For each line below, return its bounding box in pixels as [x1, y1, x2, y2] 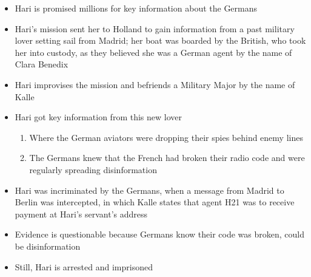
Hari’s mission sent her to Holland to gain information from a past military [15, 22, 295, 35]
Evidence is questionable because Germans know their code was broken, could [15, 228, 304, 241]
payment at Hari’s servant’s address [15, 207, 148, 220]
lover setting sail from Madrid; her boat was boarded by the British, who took [15, 34, 306, 47]
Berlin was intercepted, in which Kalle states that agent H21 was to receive [15, 196, 295, 208]
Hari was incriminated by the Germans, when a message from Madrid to [15, 183, 284, 196]
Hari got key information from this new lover [15, 111, 182, 123]
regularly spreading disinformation [29, 163, 157, 176]
